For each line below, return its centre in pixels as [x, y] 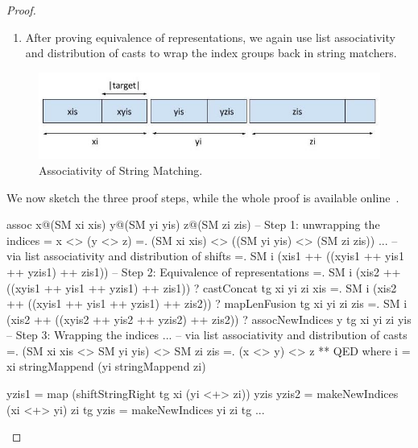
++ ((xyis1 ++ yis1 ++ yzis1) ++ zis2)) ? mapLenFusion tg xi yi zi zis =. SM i [207, 303]
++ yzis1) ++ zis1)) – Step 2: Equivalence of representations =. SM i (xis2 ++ [204, 271]
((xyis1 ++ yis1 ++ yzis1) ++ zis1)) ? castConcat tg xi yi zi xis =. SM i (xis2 [202, 287]
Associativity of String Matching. [121, 170]
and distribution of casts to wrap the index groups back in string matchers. [211, 53]
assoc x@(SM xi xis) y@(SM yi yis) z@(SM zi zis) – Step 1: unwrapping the [193, 224]
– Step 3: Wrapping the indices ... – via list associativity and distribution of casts [207, 335]
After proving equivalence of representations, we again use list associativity [210, 37]
